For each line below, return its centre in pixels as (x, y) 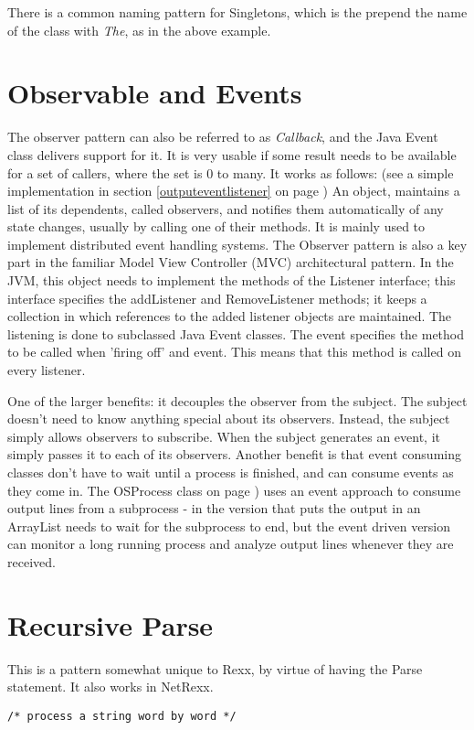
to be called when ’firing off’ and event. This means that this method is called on (234, 352)
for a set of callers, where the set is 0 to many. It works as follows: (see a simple (231, 172)
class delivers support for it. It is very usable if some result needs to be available (232, 154)
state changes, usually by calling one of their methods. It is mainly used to (216, 226)
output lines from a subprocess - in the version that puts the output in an (214, 508)
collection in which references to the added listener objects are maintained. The (230, 316)
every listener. (47, 370)
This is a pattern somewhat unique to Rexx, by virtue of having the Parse (215, 668)
